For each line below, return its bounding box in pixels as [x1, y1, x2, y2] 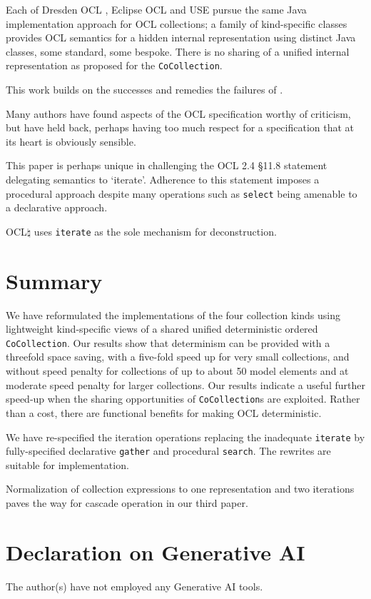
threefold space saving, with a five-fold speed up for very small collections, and [6, 349, 350, 364]
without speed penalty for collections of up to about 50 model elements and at [6, 363, 349, 378]
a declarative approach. [6, 200, 108, 215]
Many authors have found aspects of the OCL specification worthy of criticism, [6, 106, 351, 121]
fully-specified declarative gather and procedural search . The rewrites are [6, 443, 331, 458]
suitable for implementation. [6, 457, 129, 472]
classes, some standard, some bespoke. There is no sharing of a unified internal [6, 44, 350, 59]
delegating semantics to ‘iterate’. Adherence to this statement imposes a [6, 172, 320, 186]
